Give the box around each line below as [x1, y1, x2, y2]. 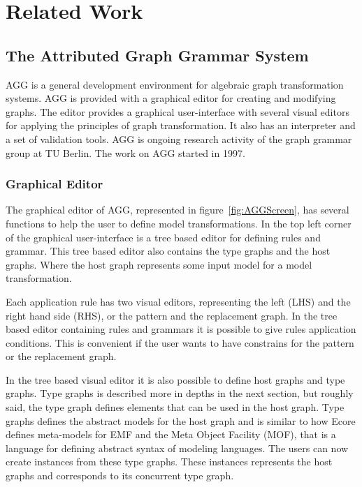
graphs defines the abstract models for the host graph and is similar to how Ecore [6, 413, 356, 428]
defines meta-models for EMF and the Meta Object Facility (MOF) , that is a [6, 427, 336, 442]
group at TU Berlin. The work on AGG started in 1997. [6, 145, 245, 160]
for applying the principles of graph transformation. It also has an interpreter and [6, 118, 356, 133]
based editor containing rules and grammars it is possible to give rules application [6, 322, 356, 336]
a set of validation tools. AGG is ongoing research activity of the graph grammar [6, 131, 352, 146]
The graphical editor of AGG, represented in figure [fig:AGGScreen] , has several [6, 202, 349, 217]
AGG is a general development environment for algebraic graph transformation [6, 77, 344, 91]
